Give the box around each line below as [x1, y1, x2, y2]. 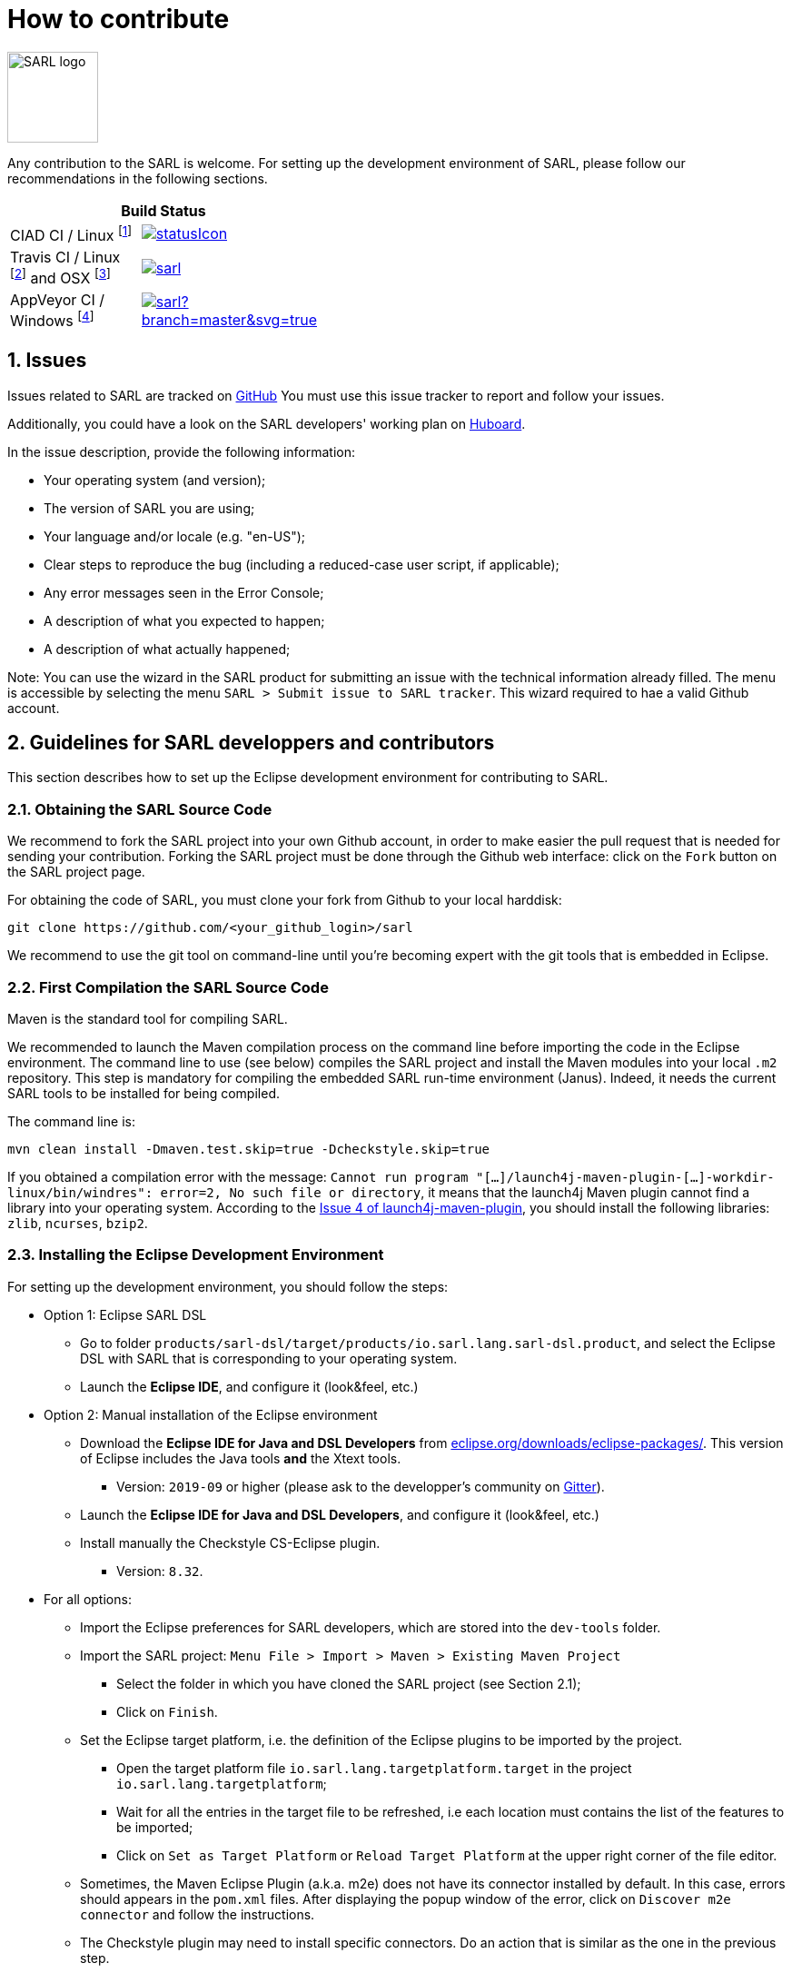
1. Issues [7, 349, 87, 372]
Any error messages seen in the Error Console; [44, 584, 324, 600]
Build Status [121, 201, 206, 220]
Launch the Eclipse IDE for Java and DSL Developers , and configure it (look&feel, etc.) [80, 1506, 599, 1522]
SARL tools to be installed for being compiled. [7, 1085, 280, 1101]
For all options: [44, 1591, 132, 1607]
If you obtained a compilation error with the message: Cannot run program [7, 1168, 469, 1185]
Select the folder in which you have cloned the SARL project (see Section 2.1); [116, 1675, 581, 1691]
